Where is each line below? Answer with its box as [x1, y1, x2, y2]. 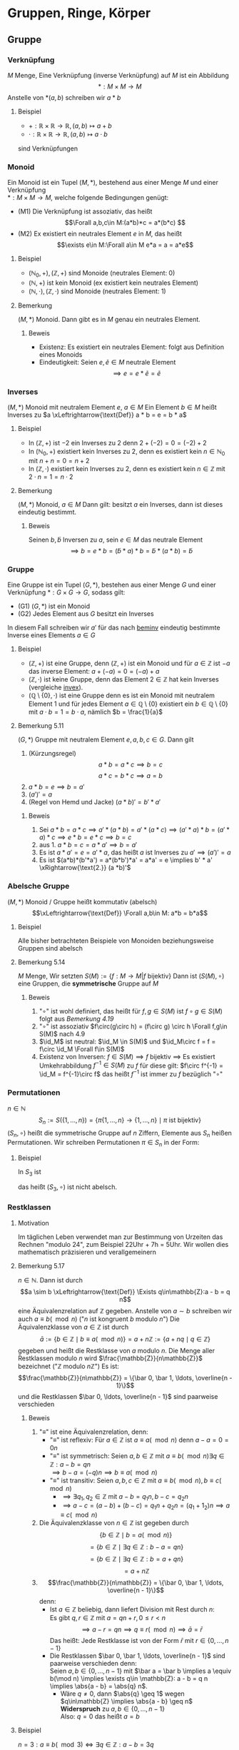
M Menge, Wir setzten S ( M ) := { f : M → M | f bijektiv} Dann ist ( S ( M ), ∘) [17, 971, 225, 980]
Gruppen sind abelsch [17, 944, 83, 952]
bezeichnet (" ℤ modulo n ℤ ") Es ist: [17, 1362, 120, 1370]
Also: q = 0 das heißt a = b [60, 1712, 141, 1721]
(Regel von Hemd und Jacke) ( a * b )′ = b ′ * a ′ [28, 798, 161, 806]
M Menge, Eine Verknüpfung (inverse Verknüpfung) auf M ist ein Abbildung [7, 71, 230, 79]
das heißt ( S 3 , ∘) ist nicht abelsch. [17, 1183, 118, 1193]
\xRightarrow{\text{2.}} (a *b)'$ [39, 864, 131, 872]
